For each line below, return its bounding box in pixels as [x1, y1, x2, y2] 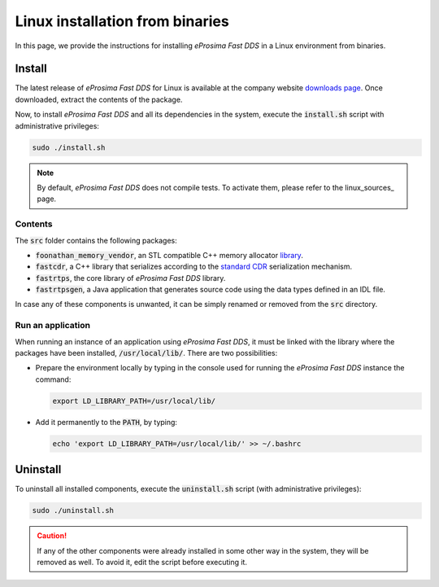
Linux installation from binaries [15, 12, 229, 30]
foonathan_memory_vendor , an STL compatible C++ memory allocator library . [35, 250, 304, 260]
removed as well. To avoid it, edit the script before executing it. [37, 557, 248, 567]
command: [35, 375, 72, 384]
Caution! [37, 531, 67, 541]
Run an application [15, 320, 91, 331]
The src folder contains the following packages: [15, 235, 178, 245]
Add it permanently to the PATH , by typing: [35, 417, 178, 427]
